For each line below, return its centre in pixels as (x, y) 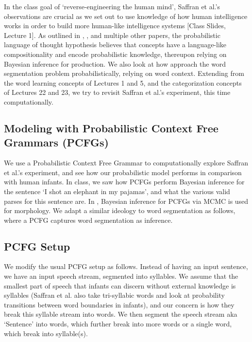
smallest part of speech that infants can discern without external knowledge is (120, 285)
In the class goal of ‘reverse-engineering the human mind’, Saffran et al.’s (112, 6)
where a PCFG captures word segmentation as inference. (88, 220)
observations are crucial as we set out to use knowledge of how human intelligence (126, 16)
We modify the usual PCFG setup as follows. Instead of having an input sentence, (126, 266)
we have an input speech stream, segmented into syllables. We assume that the (121, 276)
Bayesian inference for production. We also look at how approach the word (115, 63)
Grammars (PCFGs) (56, 142)
